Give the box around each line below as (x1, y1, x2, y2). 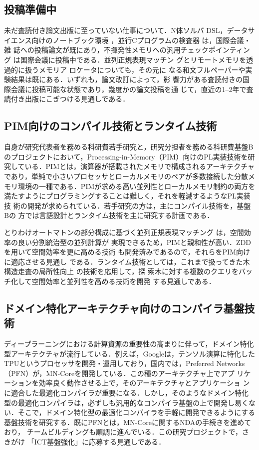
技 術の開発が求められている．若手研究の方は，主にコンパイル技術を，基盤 (4, 200, 251, 210)
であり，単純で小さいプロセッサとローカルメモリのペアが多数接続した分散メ (4, 170, 255, 181)
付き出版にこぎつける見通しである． (10, 93, 130, 104)
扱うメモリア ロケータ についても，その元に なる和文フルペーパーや (24, 64, 246, 74)
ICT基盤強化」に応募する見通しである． (34, 436, 166, 446)
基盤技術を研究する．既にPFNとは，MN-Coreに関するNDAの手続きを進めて (4, 416, 252, 427)
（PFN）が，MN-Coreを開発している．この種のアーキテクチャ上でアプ (4, 367, 235, 378)
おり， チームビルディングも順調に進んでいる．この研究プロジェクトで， (4, 426, 243, 437)
